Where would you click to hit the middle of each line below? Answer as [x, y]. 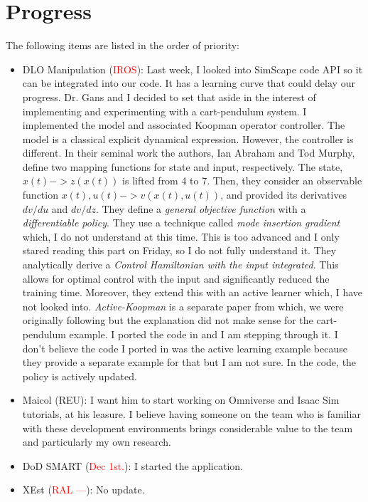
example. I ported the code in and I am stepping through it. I [204, 334]
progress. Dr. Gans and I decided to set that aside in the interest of [169, 96]
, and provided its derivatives [284, 195]
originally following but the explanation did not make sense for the [168, 320]
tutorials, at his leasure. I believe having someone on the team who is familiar [191, 413]
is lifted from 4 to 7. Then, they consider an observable [242, 181]
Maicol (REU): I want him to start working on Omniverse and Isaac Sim [181, 400]
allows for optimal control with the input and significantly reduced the [176, 278]
